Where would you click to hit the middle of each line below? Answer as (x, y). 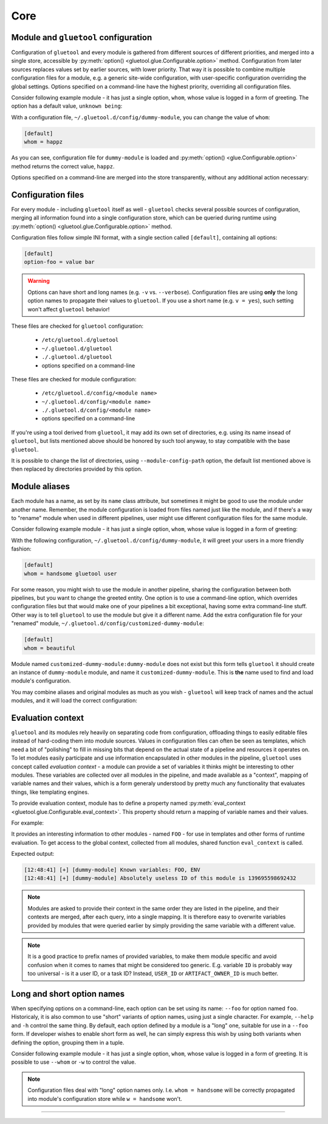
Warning (39, 281)
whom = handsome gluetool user (71, 574)
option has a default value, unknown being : (67, 106)
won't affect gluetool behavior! (69, 309)
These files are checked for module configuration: (74, 379)
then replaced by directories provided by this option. (77, 469)
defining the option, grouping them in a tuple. (68, 1042)
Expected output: (33, 854)
